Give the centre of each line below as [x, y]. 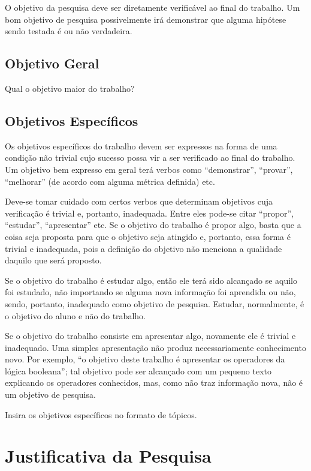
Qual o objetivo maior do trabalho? [70, 88]
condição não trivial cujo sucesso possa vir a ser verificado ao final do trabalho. [150, 157]
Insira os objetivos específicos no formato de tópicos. [101, 414]
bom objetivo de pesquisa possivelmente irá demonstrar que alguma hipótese [146, 19]
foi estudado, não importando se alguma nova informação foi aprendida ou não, [150, 292]
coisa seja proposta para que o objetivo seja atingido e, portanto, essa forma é [148, 236]
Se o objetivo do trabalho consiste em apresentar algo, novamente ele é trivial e [150, 336]
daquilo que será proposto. [53, 260]
